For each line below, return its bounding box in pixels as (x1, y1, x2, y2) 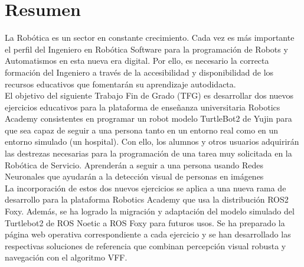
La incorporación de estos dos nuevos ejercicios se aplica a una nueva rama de (5, 181, 286, 194)
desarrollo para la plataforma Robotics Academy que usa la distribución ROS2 (5, 193, 289, 206)
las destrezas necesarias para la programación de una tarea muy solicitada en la (5, 147, 292, 159)
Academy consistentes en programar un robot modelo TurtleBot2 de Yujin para (5, 112, 292, 125)
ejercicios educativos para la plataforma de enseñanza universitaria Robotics (5, 100, 280, 113)
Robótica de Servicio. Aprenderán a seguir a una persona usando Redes (5, 158, 264, 171)
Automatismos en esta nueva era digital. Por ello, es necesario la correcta (5, 54, 269, 67)
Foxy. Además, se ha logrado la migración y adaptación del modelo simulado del (5, 205, 295, 217)
